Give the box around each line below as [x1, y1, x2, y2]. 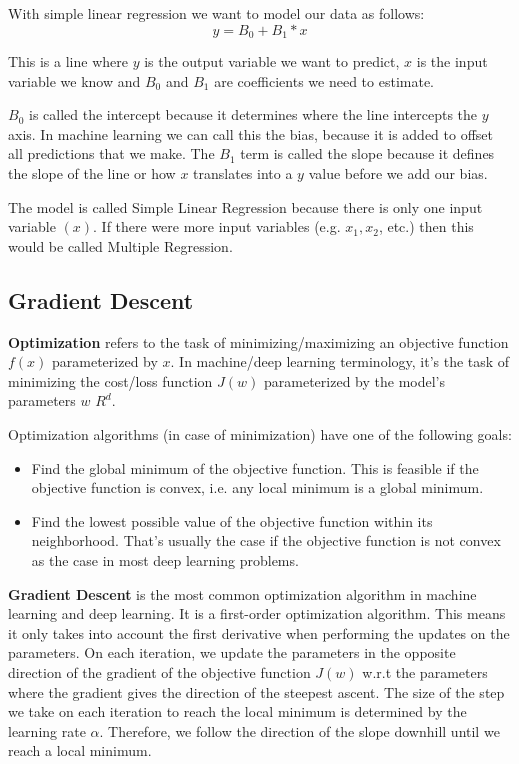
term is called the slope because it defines [240, 143, 495, 164]
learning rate [8, 720, 86, 741]
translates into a [193, 163, 293, 184]
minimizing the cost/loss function [8, 370, 213, 391]
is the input [416, 51, 488, 72]
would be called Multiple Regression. [8, 235, 233, 256]
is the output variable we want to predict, [144, 51, 400, 72]
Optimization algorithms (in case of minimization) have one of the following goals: [8, 423, 512, 444]
